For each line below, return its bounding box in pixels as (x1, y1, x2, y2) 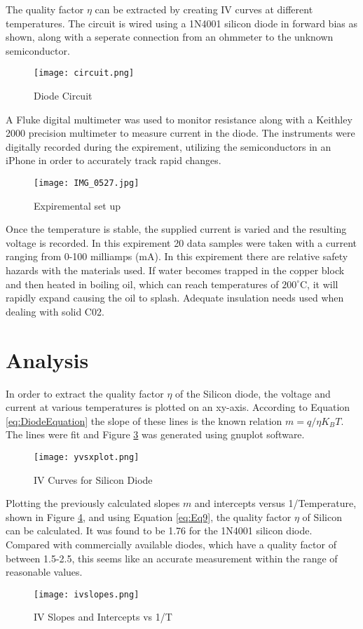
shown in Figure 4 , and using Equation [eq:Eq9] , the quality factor (6, 509, 292, 524)
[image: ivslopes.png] (34, 589, 139, 600)
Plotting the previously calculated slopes (6, 496, 180, 510)
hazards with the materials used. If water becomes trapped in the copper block (6, 263, 345, 278)
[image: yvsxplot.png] (34, 452, 139, 462)
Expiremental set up (34, 198, 121, 212)
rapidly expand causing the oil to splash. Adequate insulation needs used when (6, 290, 344, 305)
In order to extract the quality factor (6, 386, 164, 400)
